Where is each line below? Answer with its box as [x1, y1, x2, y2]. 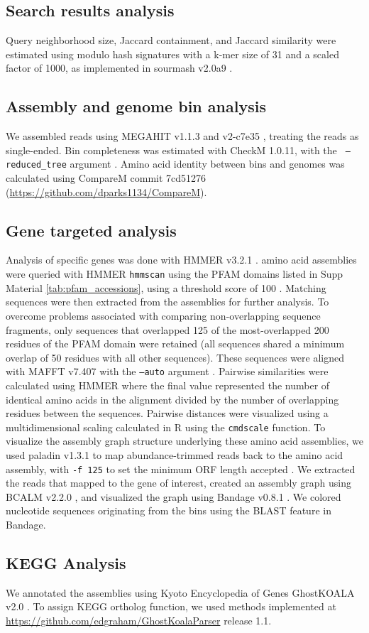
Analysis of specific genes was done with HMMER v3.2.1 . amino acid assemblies [6, 252, 357, 267]
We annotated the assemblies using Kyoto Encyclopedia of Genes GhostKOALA [6, 585, 355, 600]
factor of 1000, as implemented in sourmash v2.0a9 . [6, 60, 233, 75]
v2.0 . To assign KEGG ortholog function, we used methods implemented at [6, 599, 336, 614]
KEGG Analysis [6, 552, 126, 573]
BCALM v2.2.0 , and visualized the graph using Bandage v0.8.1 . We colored [6, 489, 341, 504]
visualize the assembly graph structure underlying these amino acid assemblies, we [6, 433, 363, 448]
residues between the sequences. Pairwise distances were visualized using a [6, 406, 329, 421]
